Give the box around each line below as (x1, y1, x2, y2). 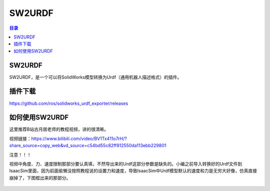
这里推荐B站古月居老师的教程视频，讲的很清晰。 (9, 126, 109, 132)
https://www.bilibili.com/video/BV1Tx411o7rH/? (31, 135, 127, 142)
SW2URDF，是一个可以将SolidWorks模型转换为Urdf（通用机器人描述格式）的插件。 (9, 74, 182, 80)
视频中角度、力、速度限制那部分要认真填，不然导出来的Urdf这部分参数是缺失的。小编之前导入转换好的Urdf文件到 (9, 161, 242, 167)
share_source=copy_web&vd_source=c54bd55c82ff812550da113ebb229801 (9, 143, 166, 149)
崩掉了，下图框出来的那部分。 (9, 175, 71, 181)
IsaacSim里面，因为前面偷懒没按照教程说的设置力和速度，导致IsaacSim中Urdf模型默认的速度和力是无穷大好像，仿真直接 (9, 168, 257, 174)
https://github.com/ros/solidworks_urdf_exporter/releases (9, 100, 128, 106)
